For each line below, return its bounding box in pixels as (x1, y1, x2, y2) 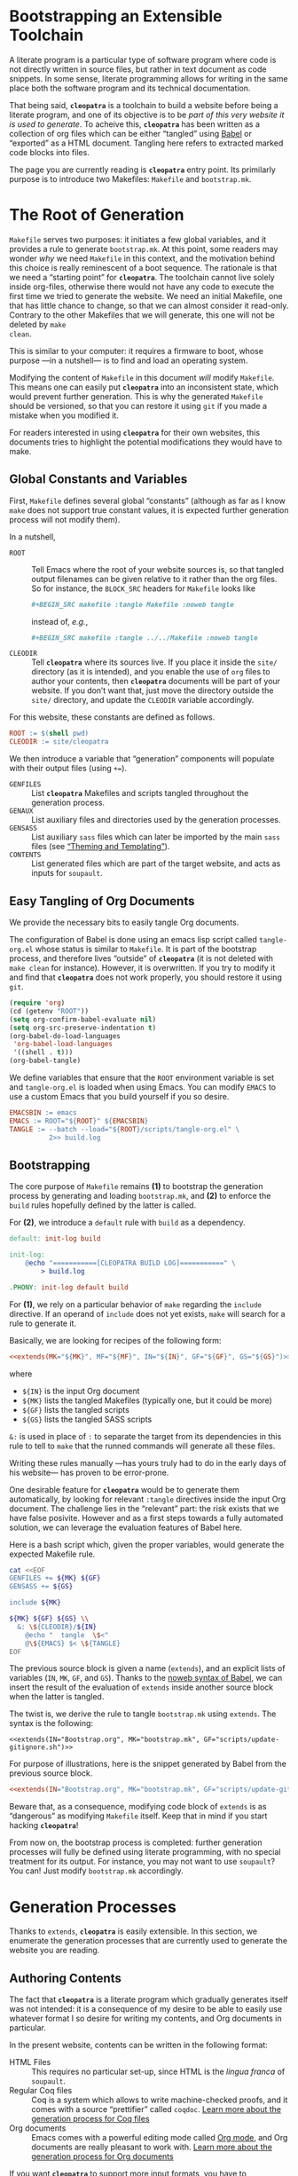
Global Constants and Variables (9, 472, 188, 487)
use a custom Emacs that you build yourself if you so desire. (9, 1092, 230, 1101)
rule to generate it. (9, 1318, 77, 1328)
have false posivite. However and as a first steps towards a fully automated (9, 1512, 284, 1523)
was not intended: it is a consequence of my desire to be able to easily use (9, 2004, 282, 2014)
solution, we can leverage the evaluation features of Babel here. (9, 1522, 242, 1533)
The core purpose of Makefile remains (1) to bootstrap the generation (9, 1181, 263, 1192)
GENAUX (9, 807, 34, 816)
